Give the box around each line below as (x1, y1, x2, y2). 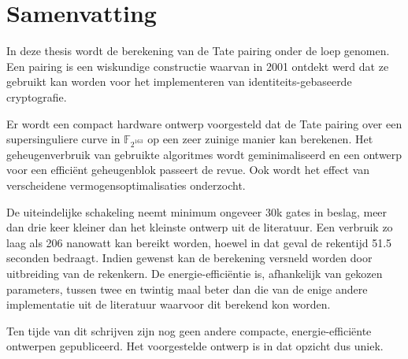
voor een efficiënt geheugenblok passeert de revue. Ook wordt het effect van (6, 161, 370, 178)
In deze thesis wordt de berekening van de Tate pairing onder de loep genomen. (6, 43, 390, 59)
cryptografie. (6, 88, 67, 105)
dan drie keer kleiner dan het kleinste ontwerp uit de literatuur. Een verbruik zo (6, 219, 393, 235)
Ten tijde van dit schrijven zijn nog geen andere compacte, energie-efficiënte (6, 322, 372, 339)
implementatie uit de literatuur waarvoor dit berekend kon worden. (6, 296, 331, 313)
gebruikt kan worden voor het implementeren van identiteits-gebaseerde (6, 73, 352, 90)
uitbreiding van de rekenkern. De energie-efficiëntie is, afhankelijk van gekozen (6, 265, 383, 281)
